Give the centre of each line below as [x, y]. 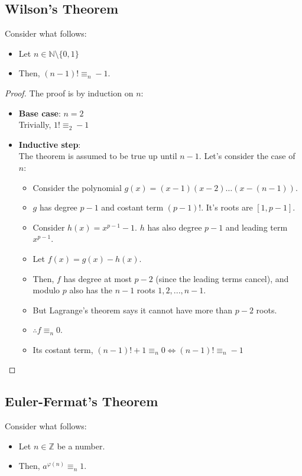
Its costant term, [63, 349]
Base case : [40, 113]
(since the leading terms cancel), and [222, 278]
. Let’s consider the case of [247, 156]
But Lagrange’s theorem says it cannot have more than [133, 310]
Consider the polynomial [77, 187]
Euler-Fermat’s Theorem [82, 401]
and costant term [132, 207]
